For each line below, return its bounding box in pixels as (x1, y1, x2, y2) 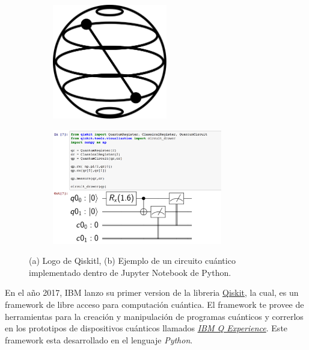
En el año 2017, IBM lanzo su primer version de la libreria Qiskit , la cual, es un (5, 286, 299, 299)
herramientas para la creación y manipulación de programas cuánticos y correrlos (5, 310, 304, 322)
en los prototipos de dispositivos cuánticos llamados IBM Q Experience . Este (5, 322, 288, 334)
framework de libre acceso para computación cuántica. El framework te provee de (5, 298, 304, 310)
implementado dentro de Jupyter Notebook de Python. (29, 266, 231, 278)
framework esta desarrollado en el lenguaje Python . (5, 333, 193, 346)
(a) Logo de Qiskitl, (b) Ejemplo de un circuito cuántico (29, 254, 236, 267)
